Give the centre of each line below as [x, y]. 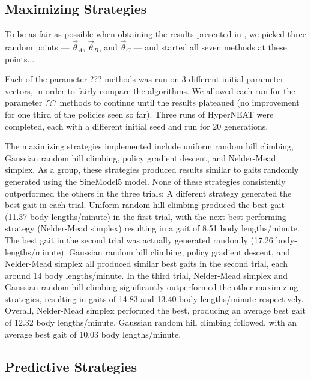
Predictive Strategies [71, 366]
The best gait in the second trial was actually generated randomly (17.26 [139, 240]
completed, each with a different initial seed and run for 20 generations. [137, 126]
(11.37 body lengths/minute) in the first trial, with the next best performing [146, 216]
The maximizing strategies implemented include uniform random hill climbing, [149, 146]
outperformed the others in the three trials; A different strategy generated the [148, 193]
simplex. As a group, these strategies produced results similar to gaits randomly [152, 169]
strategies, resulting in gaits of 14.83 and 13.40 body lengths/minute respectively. [154, 298]
